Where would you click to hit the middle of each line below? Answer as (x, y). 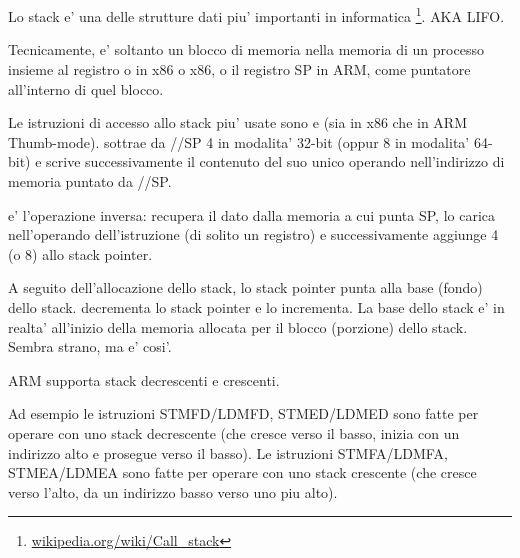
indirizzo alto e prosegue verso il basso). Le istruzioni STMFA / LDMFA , (228, 452)
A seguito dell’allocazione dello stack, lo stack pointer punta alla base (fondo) (245, 287)
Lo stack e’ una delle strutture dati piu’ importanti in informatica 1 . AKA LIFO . (256, 14)
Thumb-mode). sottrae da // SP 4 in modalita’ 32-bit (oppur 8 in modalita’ (239, 141)
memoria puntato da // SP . (90, 181)
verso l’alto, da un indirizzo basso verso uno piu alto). (173, 491)
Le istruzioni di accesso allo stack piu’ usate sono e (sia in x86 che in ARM (238, 122)
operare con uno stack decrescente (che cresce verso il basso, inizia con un (234, 432)
